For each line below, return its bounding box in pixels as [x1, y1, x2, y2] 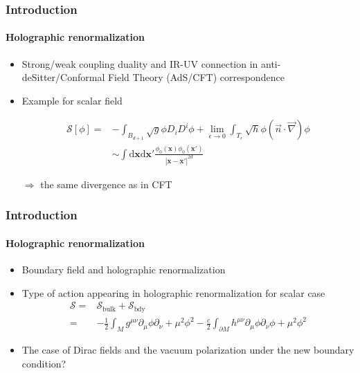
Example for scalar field [21, 93, 123, 107]
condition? [21, 356, 66, 370]
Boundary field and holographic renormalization [21, 262, 226, 276]
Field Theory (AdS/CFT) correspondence [107, 70, 285, 84]
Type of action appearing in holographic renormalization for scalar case [21, 285, 325, 300]
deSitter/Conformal [21, 70, 105, 84]
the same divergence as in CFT [40, 176, 172, 191]
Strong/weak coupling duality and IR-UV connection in [21, 56, 258, 71]
